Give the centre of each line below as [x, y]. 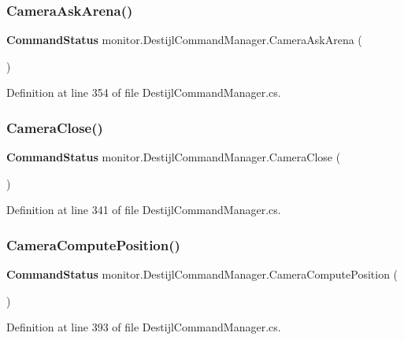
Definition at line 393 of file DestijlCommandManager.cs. [144, 327]
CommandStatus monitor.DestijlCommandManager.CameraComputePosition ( [202, 274]
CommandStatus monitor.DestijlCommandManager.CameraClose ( [174, 157]
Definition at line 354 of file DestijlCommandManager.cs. [144, 92]
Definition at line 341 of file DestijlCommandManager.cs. [144, 210]
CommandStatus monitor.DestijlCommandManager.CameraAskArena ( [184, 40]
